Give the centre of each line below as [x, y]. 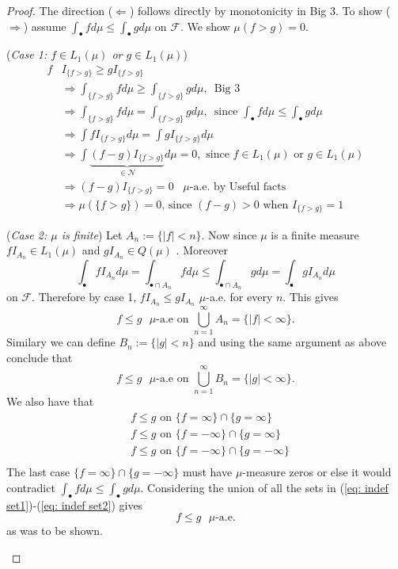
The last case [38, 472]
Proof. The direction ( [60, 10]
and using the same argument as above [292, 342]
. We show [205, 26]
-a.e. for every [239, 297]
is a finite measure [315, 234]
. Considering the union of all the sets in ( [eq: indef [264, 487]
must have [207, 472]
